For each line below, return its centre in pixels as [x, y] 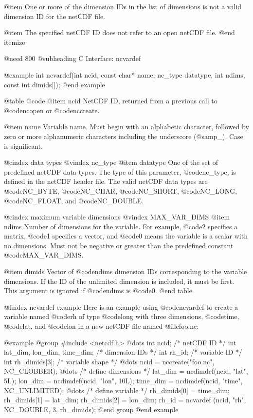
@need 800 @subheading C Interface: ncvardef [72, 58]
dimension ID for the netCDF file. [54, 16]
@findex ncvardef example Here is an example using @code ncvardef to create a [121, 307]
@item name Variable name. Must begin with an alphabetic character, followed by [126, 127]
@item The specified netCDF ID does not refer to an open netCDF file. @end [119, 32]
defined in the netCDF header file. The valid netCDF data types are [106, 181]
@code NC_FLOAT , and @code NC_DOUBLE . [74, 200]
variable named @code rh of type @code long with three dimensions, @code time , [122, 316]
